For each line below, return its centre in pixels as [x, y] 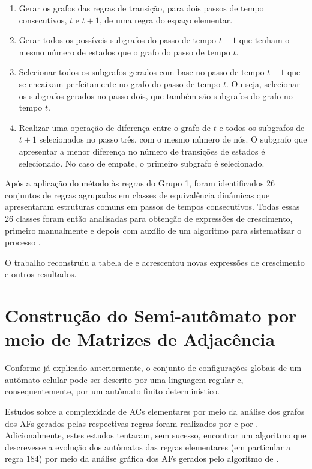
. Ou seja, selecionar [263, 83]
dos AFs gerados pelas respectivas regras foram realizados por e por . [132, 423]
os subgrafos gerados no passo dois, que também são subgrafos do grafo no [156, 95]
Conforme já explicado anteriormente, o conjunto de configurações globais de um [153, 368]
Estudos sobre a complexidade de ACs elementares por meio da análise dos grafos [155, 411]
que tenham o [264, 40]
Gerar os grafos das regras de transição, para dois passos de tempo [141, 8]
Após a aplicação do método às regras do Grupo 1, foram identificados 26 [140, 183]
